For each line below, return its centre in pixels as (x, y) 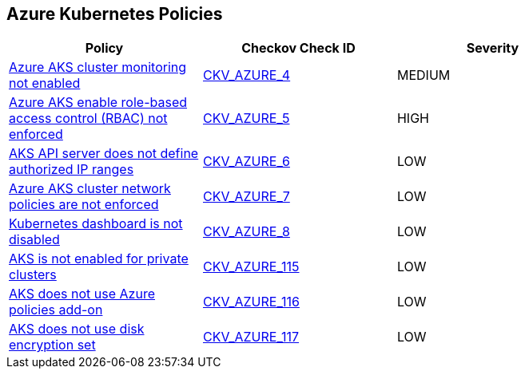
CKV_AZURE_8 (246, 232)
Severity (493, 48)
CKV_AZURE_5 (246, 118)
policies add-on (56, 310)
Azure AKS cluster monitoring (98, 67)
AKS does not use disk (77, 329)
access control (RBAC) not (88, 118)
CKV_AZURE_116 (251, 302)
